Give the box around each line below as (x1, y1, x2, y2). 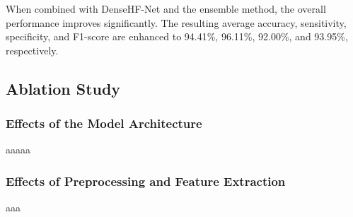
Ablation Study (6, 77, 121, 99)
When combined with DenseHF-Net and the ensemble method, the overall (6, 1, 326, 16)
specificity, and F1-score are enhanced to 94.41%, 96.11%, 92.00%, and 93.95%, (6, 29, 348, 44)
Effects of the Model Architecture (6, 115, 202, 132)
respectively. (6, 42, 59, 57)
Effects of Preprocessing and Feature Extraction (6, 172, 286, 189)
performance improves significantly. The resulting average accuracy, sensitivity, (6, 15, 347, 30)
